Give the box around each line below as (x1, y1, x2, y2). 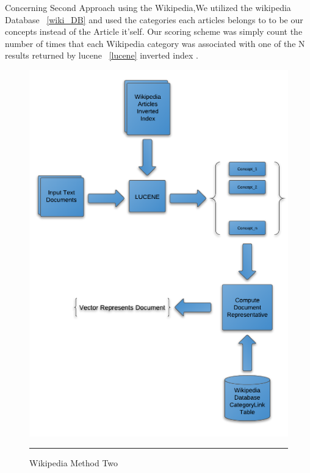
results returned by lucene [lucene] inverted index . (5, 49, 198, 62)
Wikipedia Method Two (29, 456, 118, 469)
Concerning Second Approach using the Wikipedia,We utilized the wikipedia (5, 1, 291, 13)
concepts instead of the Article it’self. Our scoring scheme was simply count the (5, 25, 303, 38)
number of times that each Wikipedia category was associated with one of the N (5, 37, 305, 49)
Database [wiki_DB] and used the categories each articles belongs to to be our (5, 13, 303, 26)
